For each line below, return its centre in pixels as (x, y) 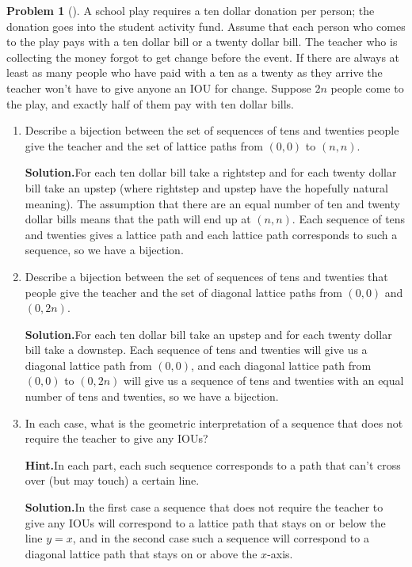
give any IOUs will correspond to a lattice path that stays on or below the (205, 522)
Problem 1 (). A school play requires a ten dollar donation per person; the (191, 10)
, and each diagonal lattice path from (281, 365)
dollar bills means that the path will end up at (138, 219)
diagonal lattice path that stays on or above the (141, 553)
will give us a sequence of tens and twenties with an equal (264, 381)
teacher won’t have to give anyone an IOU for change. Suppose (159, 88)
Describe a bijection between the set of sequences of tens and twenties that (206, 276)
